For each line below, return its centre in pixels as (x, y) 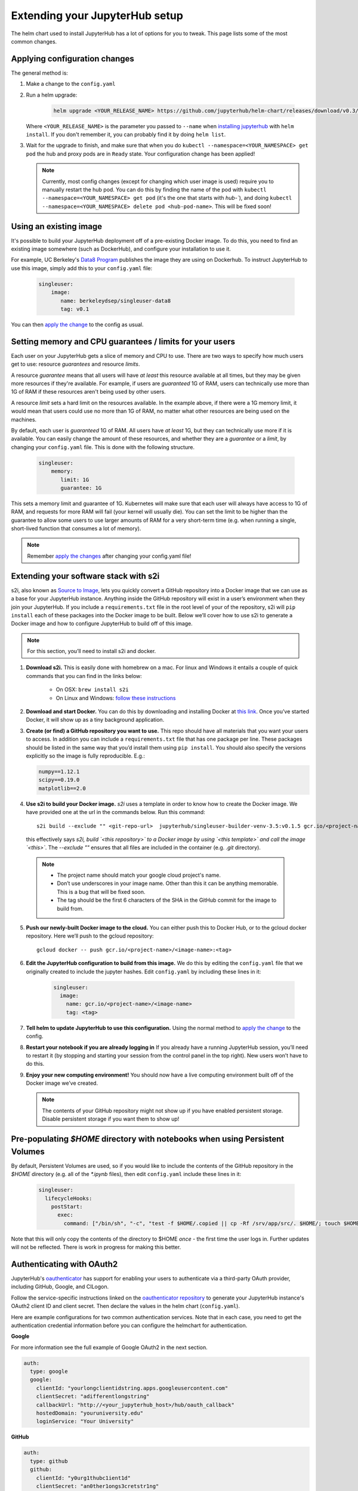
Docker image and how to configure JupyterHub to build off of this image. (102, 624)
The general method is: (40, 73)
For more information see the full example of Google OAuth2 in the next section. (109, 1347)
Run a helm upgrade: (52, 95)
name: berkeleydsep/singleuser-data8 (116, 301)
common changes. (34, 41)
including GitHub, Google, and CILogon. (60, 1287)
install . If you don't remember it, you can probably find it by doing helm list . (126, 134)
